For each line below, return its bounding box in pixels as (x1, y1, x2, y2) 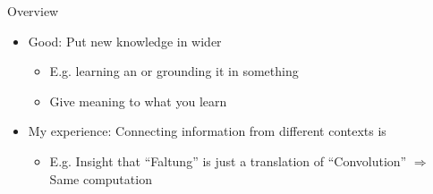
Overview (7, 2, 59, 20)
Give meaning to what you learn (49, 91, 227, 110)
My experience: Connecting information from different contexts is (28, 122, 386, 140)
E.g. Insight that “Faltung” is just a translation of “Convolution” (49, 151, 407, 170)
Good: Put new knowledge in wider (28, 31, 222, 50)
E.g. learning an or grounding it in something (49, 62, 299, 80)
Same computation (49, 169, 152, 188)
